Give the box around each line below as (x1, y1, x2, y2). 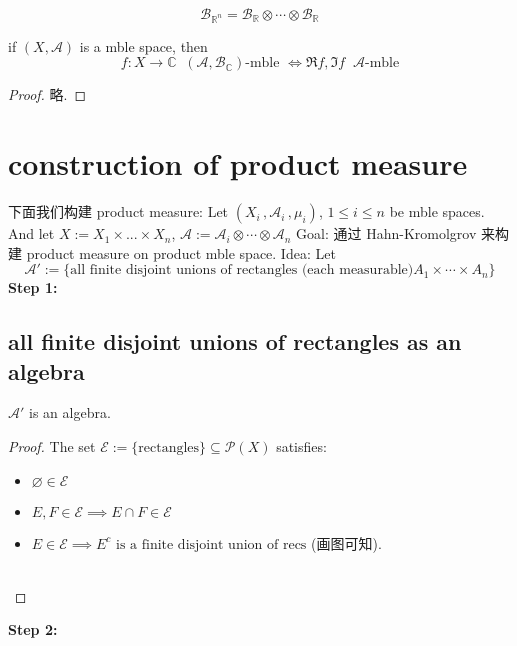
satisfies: (276, 436, 327, 457)
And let (8, 223, 55, 244)
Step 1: (8, 277, 58, 298)
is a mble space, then (79, 35, 208, 56)
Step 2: (8, 619, 58, 640)
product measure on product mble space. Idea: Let (26, 242, 336, 263)
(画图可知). (311, 532, 382, 553)
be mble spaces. (389, 201, 485, 222)
